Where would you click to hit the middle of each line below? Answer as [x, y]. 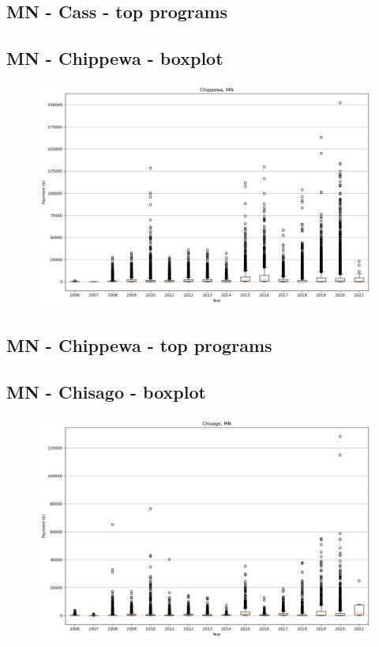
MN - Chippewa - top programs [139, 345]
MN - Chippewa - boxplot [115, 58]
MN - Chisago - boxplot [106, 392]
